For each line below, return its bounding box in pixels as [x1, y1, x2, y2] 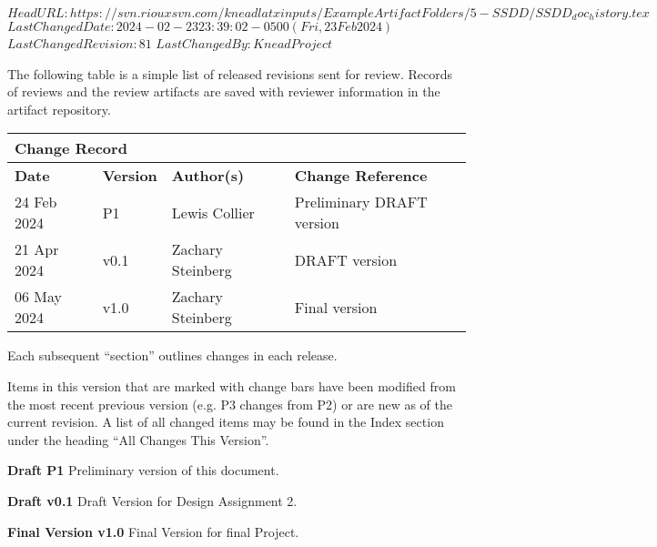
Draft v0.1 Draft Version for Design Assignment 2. [7, 491, 298, 510]
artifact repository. [7, 99, 111, 118]
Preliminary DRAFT [294, 191, 428, 213]
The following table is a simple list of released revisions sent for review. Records [7, 64, 453, 83]
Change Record [15, 137, 127, 159]
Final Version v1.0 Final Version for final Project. [7, 522, 299, 541]
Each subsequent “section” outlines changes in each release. [7, 346, 338, 365]
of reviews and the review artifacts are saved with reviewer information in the [7, 82, 440, 101]
